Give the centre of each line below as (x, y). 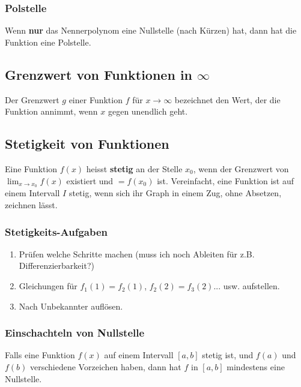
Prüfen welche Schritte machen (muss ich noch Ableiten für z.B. (137, 253)
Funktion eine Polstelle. (48, 42)
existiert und (90, 180)
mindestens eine (256, 367)
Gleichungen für (48, 286)
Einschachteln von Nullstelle (75, 333)
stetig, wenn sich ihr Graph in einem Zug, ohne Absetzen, (175, 193)
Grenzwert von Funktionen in (99, 74)
